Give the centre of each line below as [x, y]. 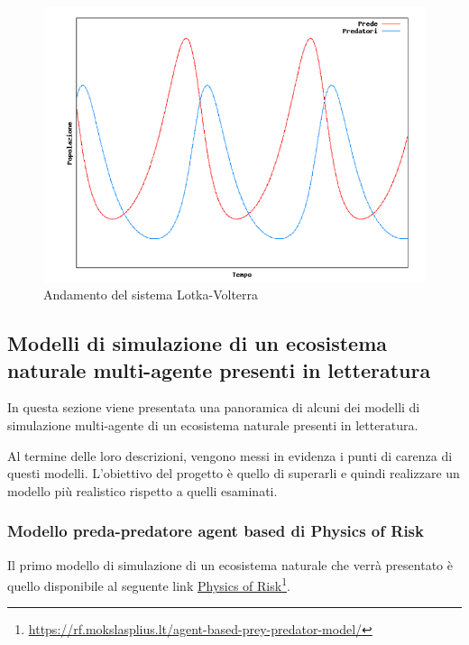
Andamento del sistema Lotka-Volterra [151, 295]
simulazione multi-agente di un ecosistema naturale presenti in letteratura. [213, 425]
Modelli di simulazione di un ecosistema [198, 343]
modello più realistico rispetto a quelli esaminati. [143, 490]
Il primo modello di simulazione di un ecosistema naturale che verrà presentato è [230, 564]
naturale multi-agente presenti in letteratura [219, 369]
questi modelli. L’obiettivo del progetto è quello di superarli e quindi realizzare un [234, 473]
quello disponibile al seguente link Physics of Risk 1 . [149, 584]
